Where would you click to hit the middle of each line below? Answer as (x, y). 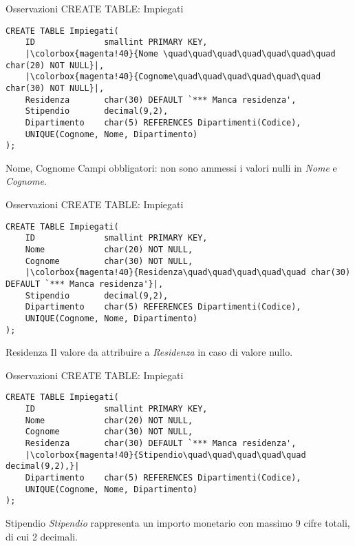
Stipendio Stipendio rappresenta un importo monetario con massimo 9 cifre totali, (178, 522)
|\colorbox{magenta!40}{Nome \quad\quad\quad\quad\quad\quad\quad (180, 53)
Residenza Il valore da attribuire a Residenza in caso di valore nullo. (149, 352)
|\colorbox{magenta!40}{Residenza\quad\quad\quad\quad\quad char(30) (188, 273)
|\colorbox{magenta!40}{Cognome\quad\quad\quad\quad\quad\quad (173, 77)
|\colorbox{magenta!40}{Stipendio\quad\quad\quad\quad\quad (165, 455)
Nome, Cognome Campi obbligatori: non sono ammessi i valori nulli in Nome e (171, 167)
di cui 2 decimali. (42, 536)
